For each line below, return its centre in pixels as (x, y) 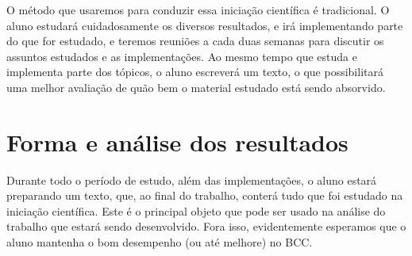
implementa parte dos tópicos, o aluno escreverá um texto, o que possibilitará (195, 72)
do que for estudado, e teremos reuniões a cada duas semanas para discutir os (195, 41)
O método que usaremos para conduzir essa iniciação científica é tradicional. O (198, 10)
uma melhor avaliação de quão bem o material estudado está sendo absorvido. (196, 87)
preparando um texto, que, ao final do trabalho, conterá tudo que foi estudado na (205, 195)
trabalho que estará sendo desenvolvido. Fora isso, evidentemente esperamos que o (206, 226)
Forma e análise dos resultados (177, 141)
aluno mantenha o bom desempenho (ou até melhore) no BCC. (160, 242)
